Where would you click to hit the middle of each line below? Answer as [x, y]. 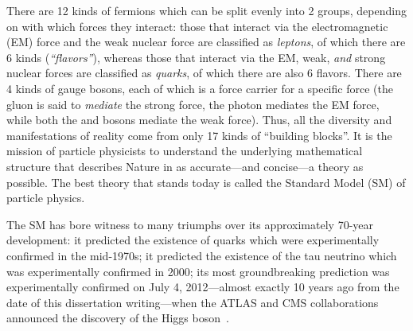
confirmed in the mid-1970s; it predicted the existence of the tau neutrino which [202, 255]
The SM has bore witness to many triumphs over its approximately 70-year [190, 224]
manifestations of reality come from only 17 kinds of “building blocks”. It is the [199, 135]
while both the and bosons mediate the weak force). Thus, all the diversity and [199, 120]
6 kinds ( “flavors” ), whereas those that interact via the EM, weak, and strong [196, 57]
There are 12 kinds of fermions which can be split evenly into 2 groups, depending [206, 10]
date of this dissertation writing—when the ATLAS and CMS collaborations [193, 302]
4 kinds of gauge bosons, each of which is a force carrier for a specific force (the [200, 88]
